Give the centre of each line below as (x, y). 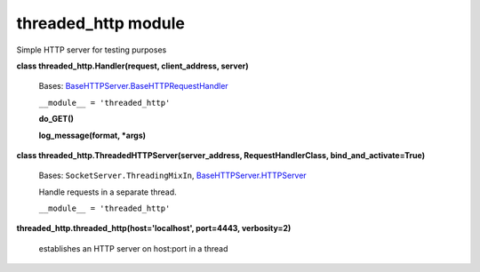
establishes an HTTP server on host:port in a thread (133, 248)
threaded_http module (101, 23)
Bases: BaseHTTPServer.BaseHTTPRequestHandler (133, 86)
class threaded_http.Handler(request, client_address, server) (132, 66)
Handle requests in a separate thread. (108, 192)
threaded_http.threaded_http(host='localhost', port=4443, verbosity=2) (154, 228)
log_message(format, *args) (92, 135)
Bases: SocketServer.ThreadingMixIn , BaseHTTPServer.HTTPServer (172, 176)
